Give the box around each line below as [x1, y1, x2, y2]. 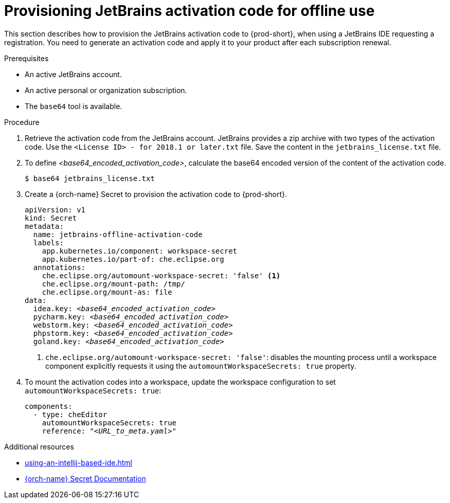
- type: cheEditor [33, 410, 107, 419]
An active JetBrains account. [25, 69, 122, 79]
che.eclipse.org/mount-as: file [42, 288, 172, 296]
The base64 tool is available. [25, 101, 122, 111]
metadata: [25, 222, 64, 230]
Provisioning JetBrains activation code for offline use [4, 2, 375, 20]
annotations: [33, 263, 86, 272]
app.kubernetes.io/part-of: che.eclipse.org [42, 255, 224, 263]
